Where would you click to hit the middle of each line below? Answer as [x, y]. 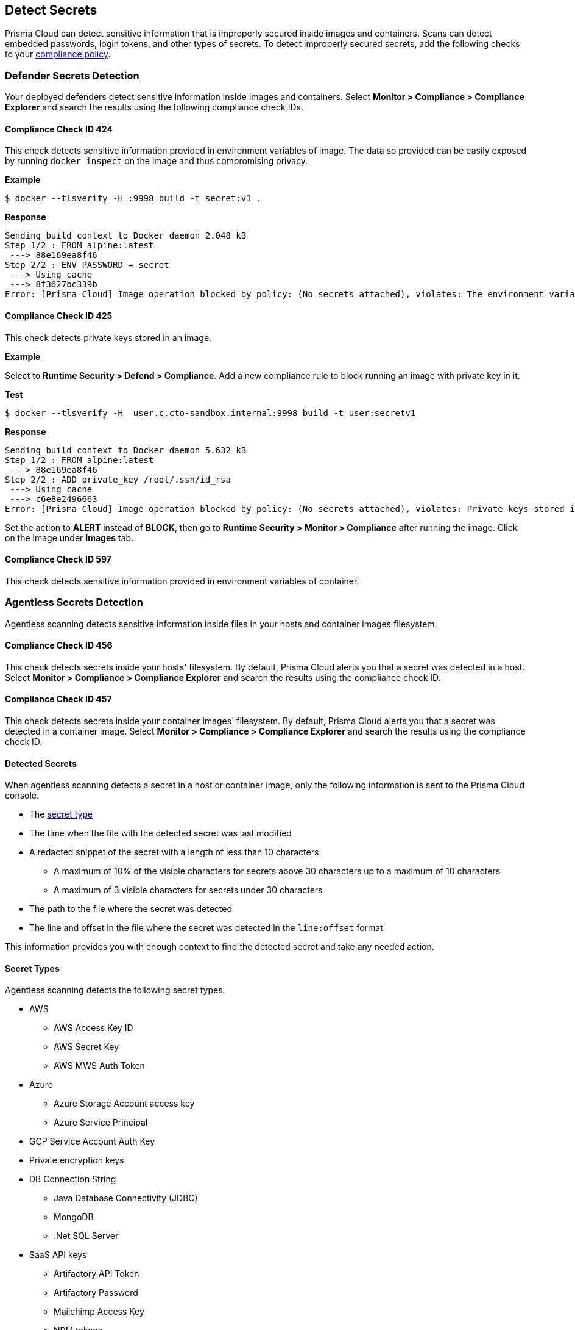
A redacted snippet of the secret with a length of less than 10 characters [174, 852]
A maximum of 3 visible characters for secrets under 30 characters [188, 890]
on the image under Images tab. [69, 537]
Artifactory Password [96, 1293]
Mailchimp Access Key [99, 1312]
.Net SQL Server [86, 1236]
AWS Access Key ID [93, 1028]
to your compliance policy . [58, 54]
